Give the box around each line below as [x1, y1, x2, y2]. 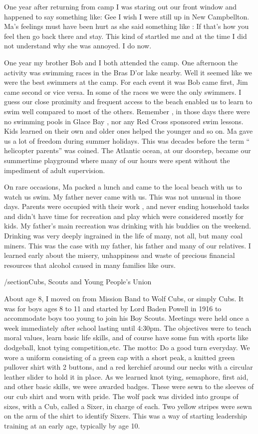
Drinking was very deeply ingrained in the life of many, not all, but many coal [4, 230, 243, 241]
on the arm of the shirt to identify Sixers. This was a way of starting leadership [4, 411, 247, 421]
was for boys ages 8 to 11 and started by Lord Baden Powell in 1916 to [4, 303, 222, 313]
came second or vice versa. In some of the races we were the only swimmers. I [4, 86, 242, 97]
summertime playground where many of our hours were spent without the [4, 155, 230, 165]
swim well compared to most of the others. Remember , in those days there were [4, 106, 250, 116]
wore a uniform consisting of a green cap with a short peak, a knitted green [4, 352, 235, 362]
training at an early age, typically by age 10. [4, 420, 140, 431]
